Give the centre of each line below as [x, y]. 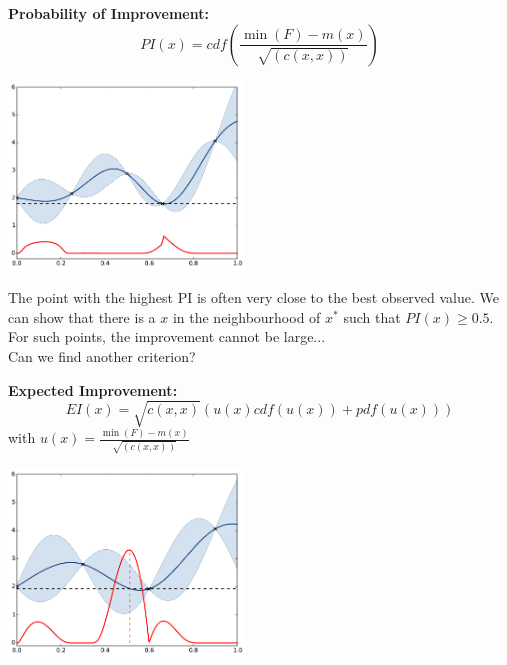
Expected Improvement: [93, 389]
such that [372, 316]
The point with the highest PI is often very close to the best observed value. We [254, 297]
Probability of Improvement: [108, 13]
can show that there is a [82, 316]
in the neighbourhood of [246, 316]
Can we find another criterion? [102, 355]
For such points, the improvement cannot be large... [167, 336]
